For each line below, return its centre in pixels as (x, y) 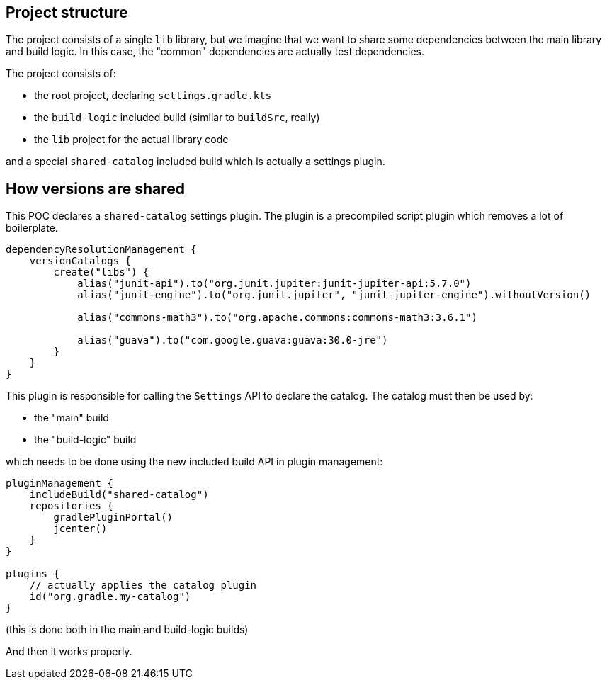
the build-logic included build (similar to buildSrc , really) (177, 118)
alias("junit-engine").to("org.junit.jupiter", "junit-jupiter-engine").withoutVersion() (334, 295)
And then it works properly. (69, 652)
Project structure (67, 12)
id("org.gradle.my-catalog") (110, 597)
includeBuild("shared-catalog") (119, 495)
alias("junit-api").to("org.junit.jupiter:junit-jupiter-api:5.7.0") (274, 284)
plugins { (33, 574)
